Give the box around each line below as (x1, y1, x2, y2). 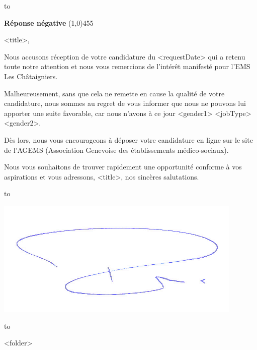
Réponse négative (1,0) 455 (4, 17, 94, 28)
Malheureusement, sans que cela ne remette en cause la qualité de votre (4, 88, 225, 98)
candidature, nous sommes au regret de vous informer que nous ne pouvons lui (4, 98, 246, 108)
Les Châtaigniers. (4, 71, 58, 81)
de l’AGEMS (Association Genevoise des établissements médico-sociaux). (4, 144, 229, 155)
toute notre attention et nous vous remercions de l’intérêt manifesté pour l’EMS (4, 61, 250, 72)
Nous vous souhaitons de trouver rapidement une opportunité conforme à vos (4, 161, 242, 172)
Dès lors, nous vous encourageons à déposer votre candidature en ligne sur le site (4, 134, 253, 145)
